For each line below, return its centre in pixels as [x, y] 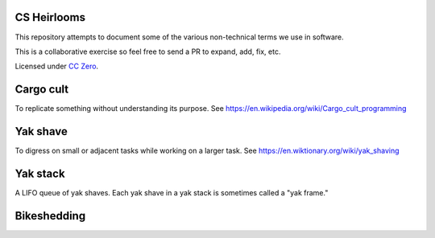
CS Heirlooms [50, 17]
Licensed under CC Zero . [57, 66]
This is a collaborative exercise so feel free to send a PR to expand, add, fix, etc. [148, 51]
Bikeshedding [50, 216]
